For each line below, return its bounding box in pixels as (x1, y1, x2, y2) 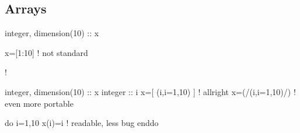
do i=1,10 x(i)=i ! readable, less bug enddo (5, 117, 159, 129)
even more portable (5, 97, 74, 109)
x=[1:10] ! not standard (5, 46, 88, 58)
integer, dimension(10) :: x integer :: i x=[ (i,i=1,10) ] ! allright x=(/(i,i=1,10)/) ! (5, 85, 296, 97)
